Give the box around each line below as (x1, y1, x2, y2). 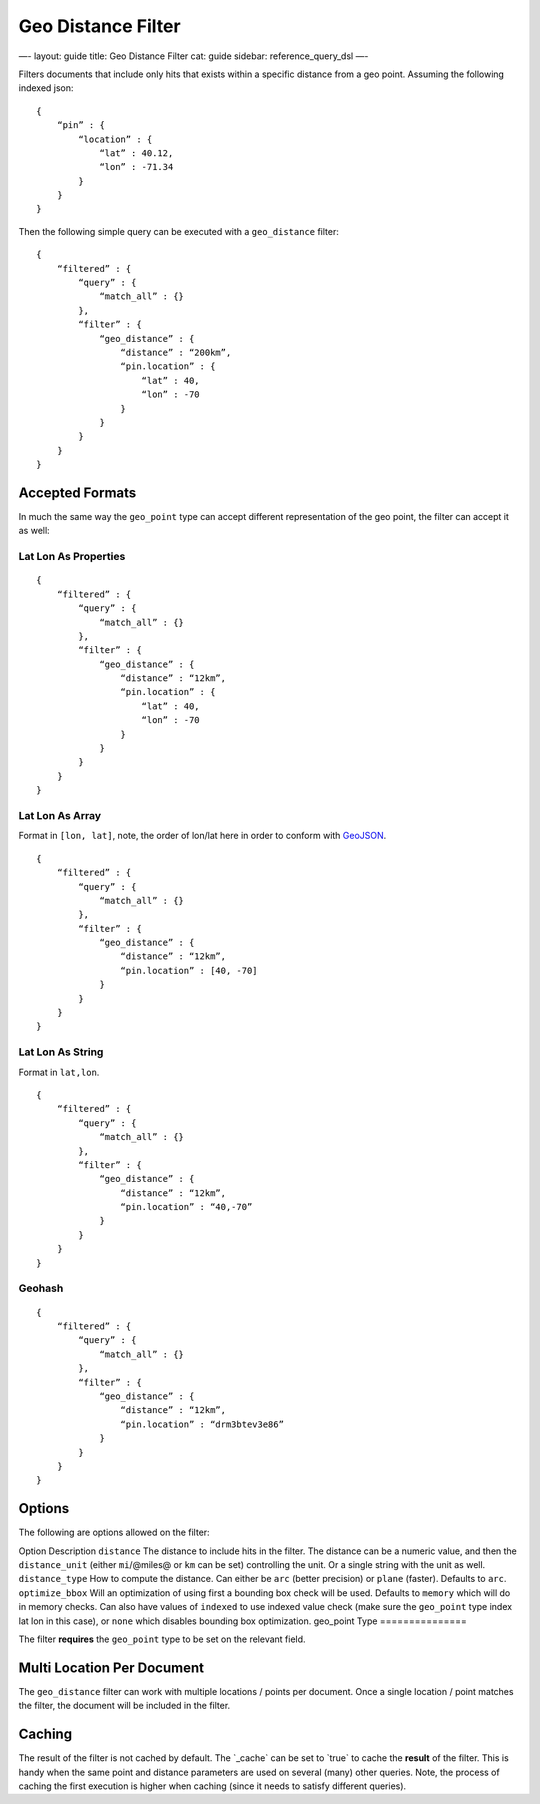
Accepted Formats (18, 484, 137, 501)
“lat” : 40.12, (99, 147, 174, 159)
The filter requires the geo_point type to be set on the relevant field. (18, 1633, 306, 1645)
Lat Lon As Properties (18, 550, 126, 564)
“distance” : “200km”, (120, 346, 232, 358)
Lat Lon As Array (18, 808, 102, 822)
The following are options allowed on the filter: (18, 1526, 210, 1539)
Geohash (18, 1281, 64, 1295)
